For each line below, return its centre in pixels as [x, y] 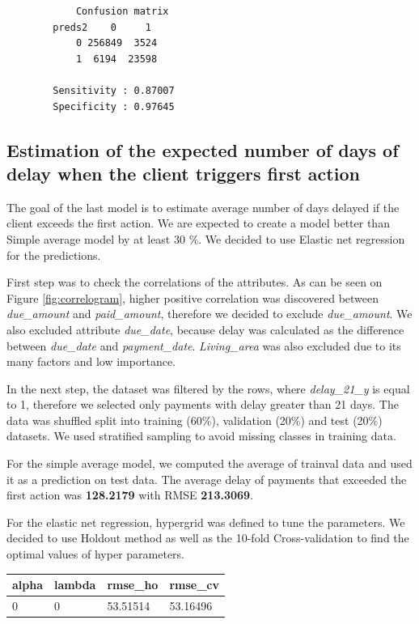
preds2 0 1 [102, 27]
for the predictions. [54, 255]
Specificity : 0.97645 [114, 106]
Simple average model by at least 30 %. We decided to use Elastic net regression [206, 238]
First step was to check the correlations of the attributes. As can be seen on [195, 282]
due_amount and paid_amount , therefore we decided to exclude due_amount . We [209, 314]
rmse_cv [194, 585]
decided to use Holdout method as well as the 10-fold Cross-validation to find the [208, 538]
